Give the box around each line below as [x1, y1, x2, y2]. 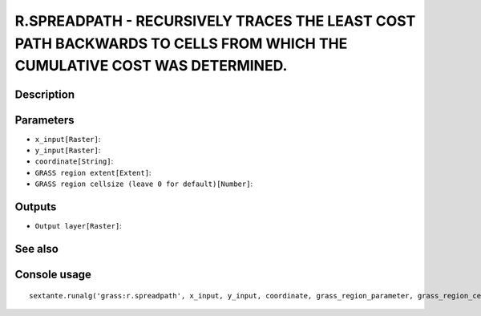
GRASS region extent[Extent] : [34, 168, 152, 177]
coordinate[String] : [34, 156, 114, 166]
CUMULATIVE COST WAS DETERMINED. [14, 57, 288, 75]
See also [14, 241, 59, 256]
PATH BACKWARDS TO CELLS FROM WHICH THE [14, 34, 348, 52]
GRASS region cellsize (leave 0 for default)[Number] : [34, 179, 253, 188]
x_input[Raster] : [34, 134, 101, 144]
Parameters [14, 113, 75, 127]
